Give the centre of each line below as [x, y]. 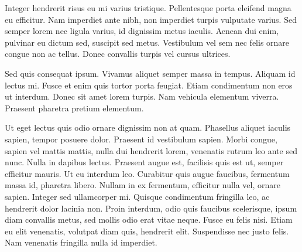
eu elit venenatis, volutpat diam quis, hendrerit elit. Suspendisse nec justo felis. [147, 231]
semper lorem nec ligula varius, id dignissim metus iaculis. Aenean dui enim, [142, 31]
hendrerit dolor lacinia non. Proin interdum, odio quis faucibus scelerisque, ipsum [151, 208]
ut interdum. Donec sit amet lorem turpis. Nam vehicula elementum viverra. [142, 96]
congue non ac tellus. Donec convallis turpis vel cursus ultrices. [118, 54]
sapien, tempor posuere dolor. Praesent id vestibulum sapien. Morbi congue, [141, 139]
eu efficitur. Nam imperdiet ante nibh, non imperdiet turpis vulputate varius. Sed [151, 19]
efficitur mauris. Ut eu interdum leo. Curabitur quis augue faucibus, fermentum [147, 173]
